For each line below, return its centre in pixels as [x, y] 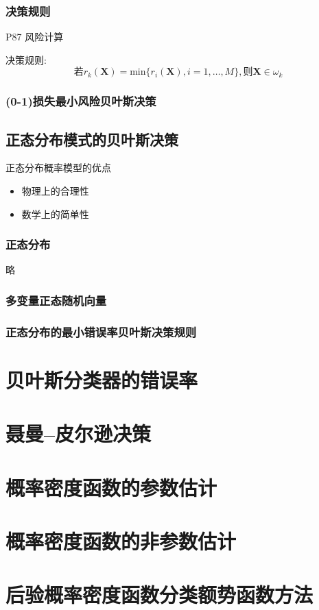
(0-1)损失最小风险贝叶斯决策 [81, 101]
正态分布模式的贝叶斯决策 [92, 139]
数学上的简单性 [55, 213]
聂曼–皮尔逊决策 [79, 434]
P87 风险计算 [35, 37]
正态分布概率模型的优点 [58, 168]
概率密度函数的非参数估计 [121, 541]
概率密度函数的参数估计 [111, 487]
